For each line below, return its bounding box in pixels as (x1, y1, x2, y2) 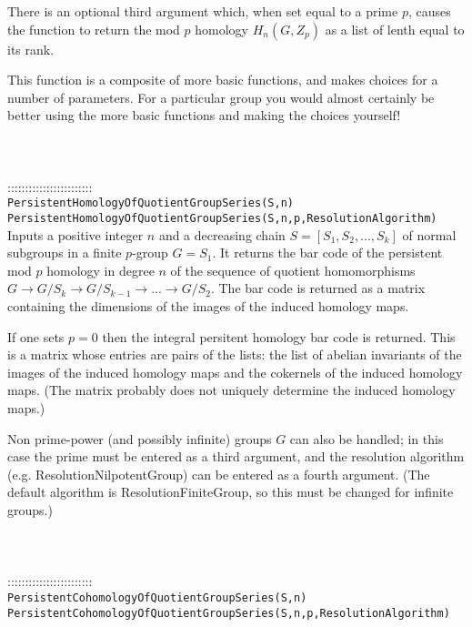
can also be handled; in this (289, 429, 444, 448)
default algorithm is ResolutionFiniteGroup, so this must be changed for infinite (7, 482, 454, 501)
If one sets (7, 327, 65, 346)
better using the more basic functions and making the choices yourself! (7, 106, 401, 125)
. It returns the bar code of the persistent (212, 243, 443, 262)
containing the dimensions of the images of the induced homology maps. (7, 297, 409, 316)
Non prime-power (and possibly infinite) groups (7, 429, 272, 448)
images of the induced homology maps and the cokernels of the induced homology (7, 362, 463, 381)
